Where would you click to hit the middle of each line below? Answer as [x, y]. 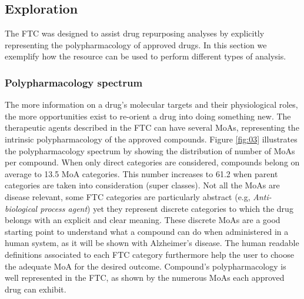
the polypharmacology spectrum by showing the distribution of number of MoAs [150, 150]
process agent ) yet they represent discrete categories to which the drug [167, 208]
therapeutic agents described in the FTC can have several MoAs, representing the [152, 127]
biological [21, 208]
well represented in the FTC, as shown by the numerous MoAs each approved [145, 278]
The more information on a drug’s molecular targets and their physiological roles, [151, 104]
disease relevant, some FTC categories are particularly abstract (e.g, [128, 196]
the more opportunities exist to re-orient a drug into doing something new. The [148, 116]
